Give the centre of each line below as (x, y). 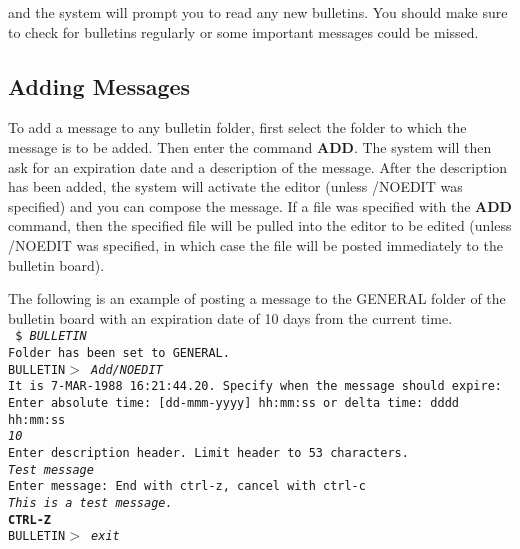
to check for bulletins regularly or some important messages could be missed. (243, 31)
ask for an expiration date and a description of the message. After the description (258, 166)
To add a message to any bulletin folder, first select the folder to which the (237, 127)
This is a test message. (90, 502)
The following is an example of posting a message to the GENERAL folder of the (257, 298)
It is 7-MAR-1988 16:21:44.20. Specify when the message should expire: (255, 386)
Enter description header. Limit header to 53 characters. (208, 452)
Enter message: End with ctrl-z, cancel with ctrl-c (187, 486)
